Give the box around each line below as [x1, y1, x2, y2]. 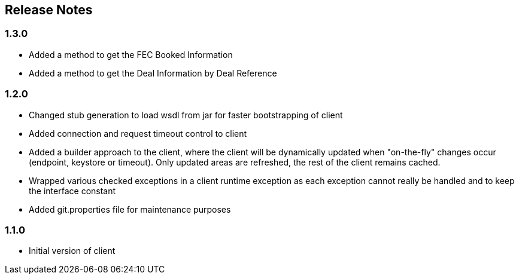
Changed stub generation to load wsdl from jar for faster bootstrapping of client [29, 109, 343, 120]
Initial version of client [29, 246, 116, 256]
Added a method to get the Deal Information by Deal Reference [29, 68, 277, 78]
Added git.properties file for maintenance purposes [29, 204, 231, 214]
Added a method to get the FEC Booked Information [29, 49, 233, 60]
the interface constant [29, 185, 116, 196]
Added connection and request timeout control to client [29, 128, 247, 139]
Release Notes [5, 2, 93, 17]
